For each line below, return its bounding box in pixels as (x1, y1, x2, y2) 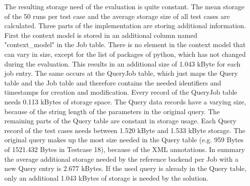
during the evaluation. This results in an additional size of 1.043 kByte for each (4, 58, 241, 68)
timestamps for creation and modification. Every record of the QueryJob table (4, 87, 237, 97)
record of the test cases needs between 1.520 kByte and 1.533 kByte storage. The (4, 125, 246, 135)
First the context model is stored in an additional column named (4, 30, 198, 40)
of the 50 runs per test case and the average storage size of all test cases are (4, 11, 230, 21)
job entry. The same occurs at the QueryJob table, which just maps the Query (4, 68, 238, 78)
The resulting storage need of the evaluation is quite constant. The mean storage (4, 1, 245, 11)
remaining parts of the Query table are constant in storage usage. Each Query (4, 116, 236, 126)
